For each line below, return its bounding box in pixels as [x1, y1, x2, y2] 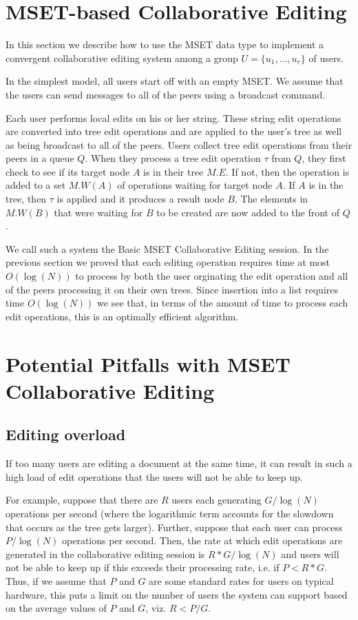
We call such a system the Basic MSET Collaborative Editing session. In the [6, 241, 329, 256]
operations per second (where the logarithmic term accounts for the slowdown [6, 506, 334, 520]
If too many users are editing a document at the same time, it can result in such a [6, 456, 352, 471]
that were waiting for [54, 205, 143, 219]
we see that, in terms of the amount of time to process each [97, 296, 348, 310]
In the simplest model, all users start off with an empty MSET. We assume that [6, 74, 344, 88]
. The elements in [234, 192, 308, 206]
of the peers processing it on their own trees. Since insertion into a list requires [6, 282, 339, 296]
